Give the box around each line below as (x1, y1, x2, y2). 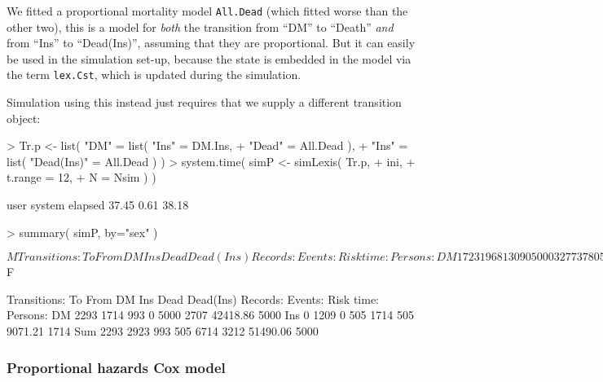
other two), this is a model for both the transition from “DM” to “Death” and (7, 18, 394, 35)
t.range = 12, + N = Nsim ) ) (7, 169, 156, 186)
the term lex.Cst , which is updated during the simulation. (7, 66, 301, 83)
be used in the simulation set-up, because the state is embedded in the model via (7, 50, 412, 67)
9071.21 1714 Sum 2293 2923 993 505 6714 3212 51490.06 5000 (7, 323, 319, 340)
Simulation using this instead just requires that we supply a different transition (7, 94, 402, 111)
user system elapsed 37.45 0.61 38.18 (7, 196, 189, 213)
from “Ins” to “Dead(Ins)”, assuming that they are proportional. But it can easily (7, 34, 416, 51)
